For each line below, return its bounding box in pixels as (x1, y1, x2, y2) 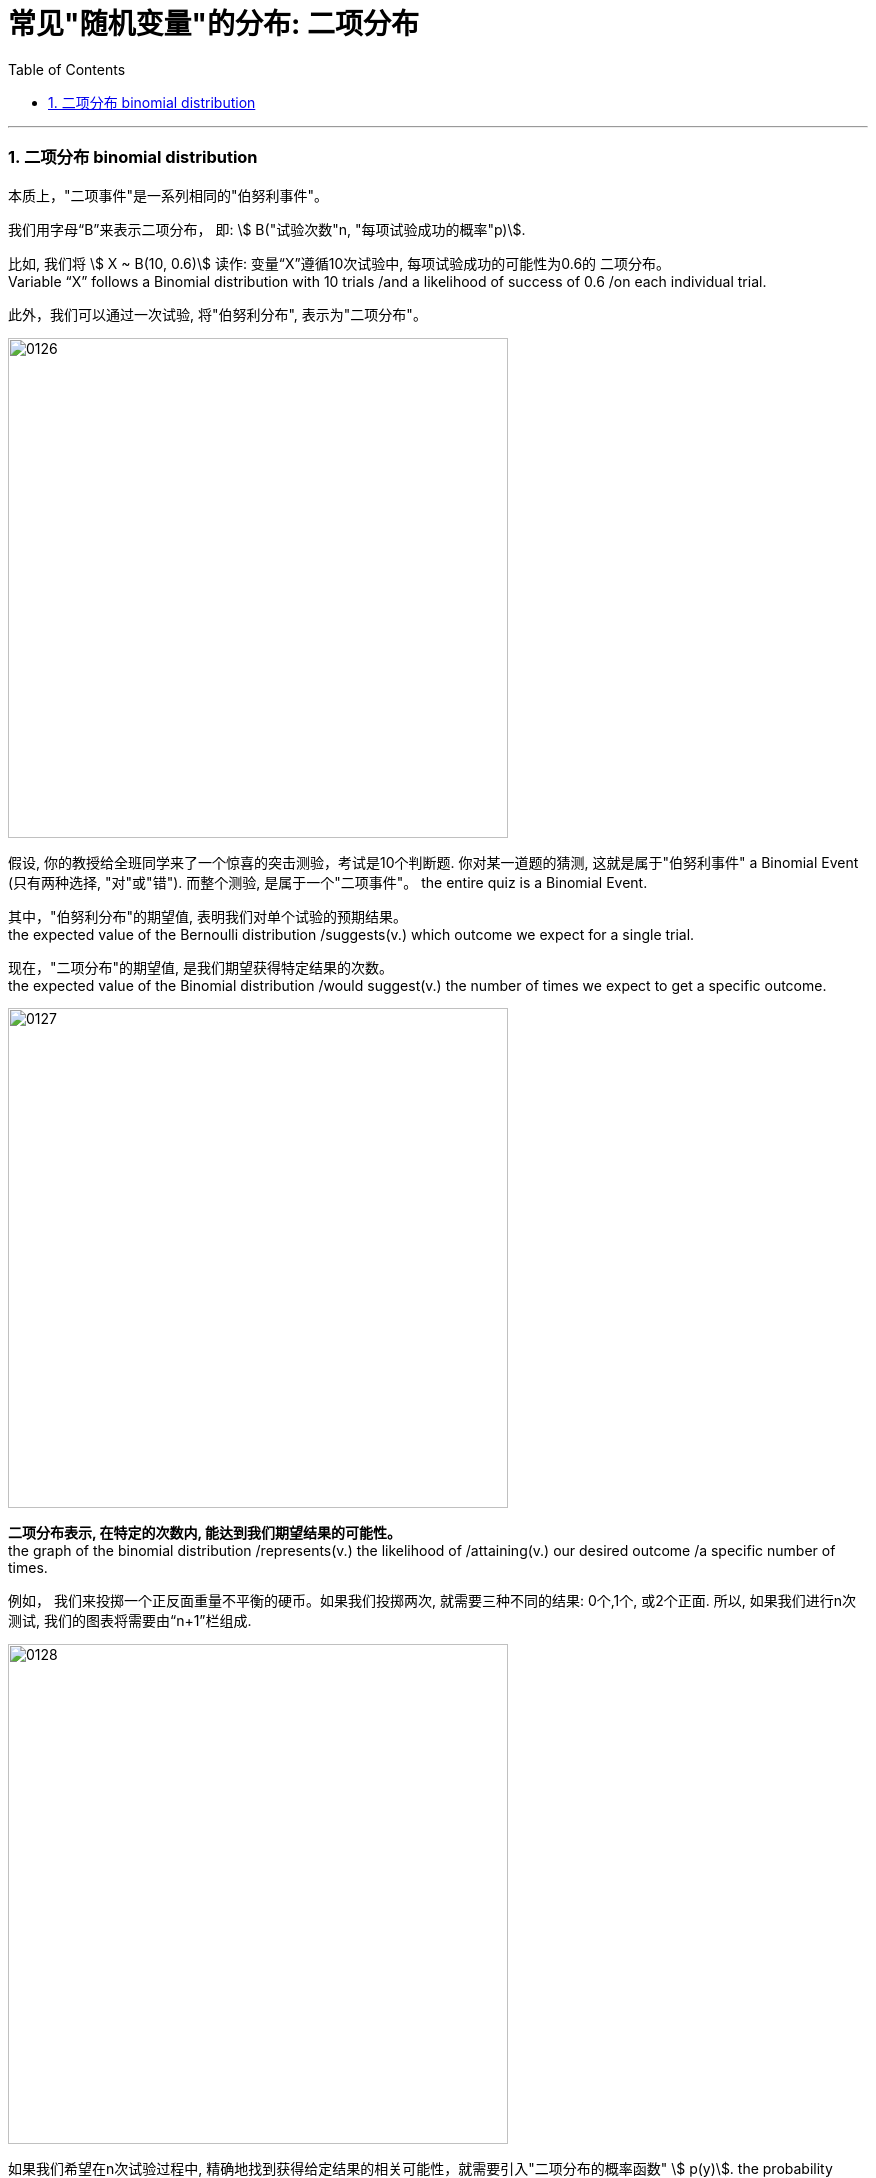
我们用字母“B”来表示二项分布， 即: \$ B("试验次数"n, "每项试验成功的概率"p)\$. (8, 220, 526, 238)
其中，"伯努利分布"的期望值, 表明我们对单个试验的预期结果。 (8, 907, 408, 925)
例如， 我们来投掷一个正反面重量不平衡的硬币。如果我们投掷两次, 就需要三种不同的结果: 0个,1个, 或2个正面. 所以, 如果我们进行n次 (8, 1591, 856, 1609)
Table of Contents (8, 60, 126, 78)
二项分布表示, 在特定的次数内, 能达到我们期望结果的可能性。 (8, 1523, 402, 1541)
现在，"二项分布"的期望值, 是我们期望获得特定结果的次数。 (8, 958, 394, 976)
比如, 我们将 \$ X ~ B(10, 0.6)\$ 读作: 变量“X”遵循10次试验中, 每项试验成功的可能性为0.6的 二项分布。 (8, 254, 670, 272)
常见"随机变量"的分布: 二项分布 (8, 7, 419, 41)
